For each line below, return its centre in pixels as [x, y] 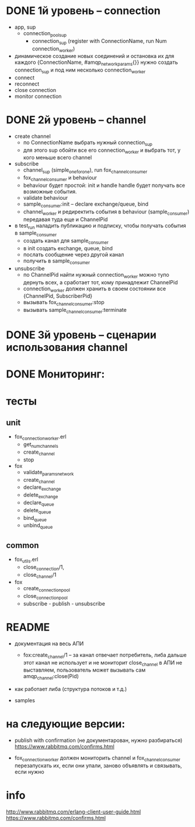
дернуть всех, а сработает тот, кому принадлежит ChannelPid [100, 282]
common [22, 545]
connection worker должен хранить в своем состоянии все [95, 289]
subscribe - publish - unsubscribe [64, 603]
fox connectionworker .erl [40, 438]
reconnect [27, 84]
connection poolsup [45, 34]
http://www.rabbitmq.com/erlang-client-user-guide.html [74, 811]
